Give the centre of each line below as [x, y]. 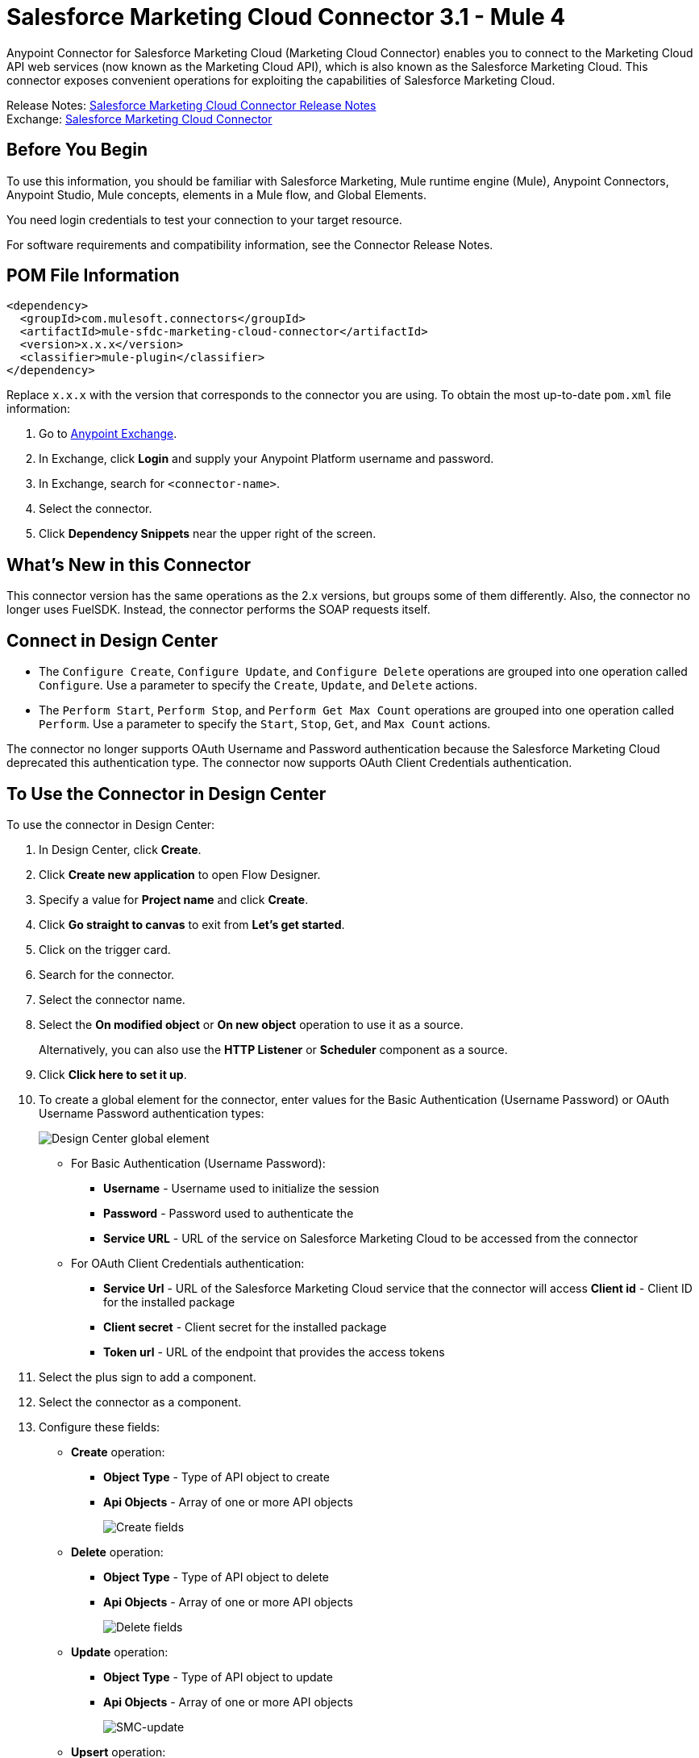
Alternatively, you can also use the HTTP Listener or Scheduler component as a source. [273, 1049]
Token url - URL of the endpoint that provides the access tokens [274, 1352]
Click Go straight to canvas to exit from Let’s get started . [192, 924]
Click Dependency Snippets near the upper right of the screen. [208, 534]
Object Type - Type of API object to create [216, 1477]
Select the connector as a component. [140, 1402]
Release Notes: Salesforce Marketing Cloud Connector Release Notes [191, 105]
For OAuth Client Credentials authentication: [188, 1263]
